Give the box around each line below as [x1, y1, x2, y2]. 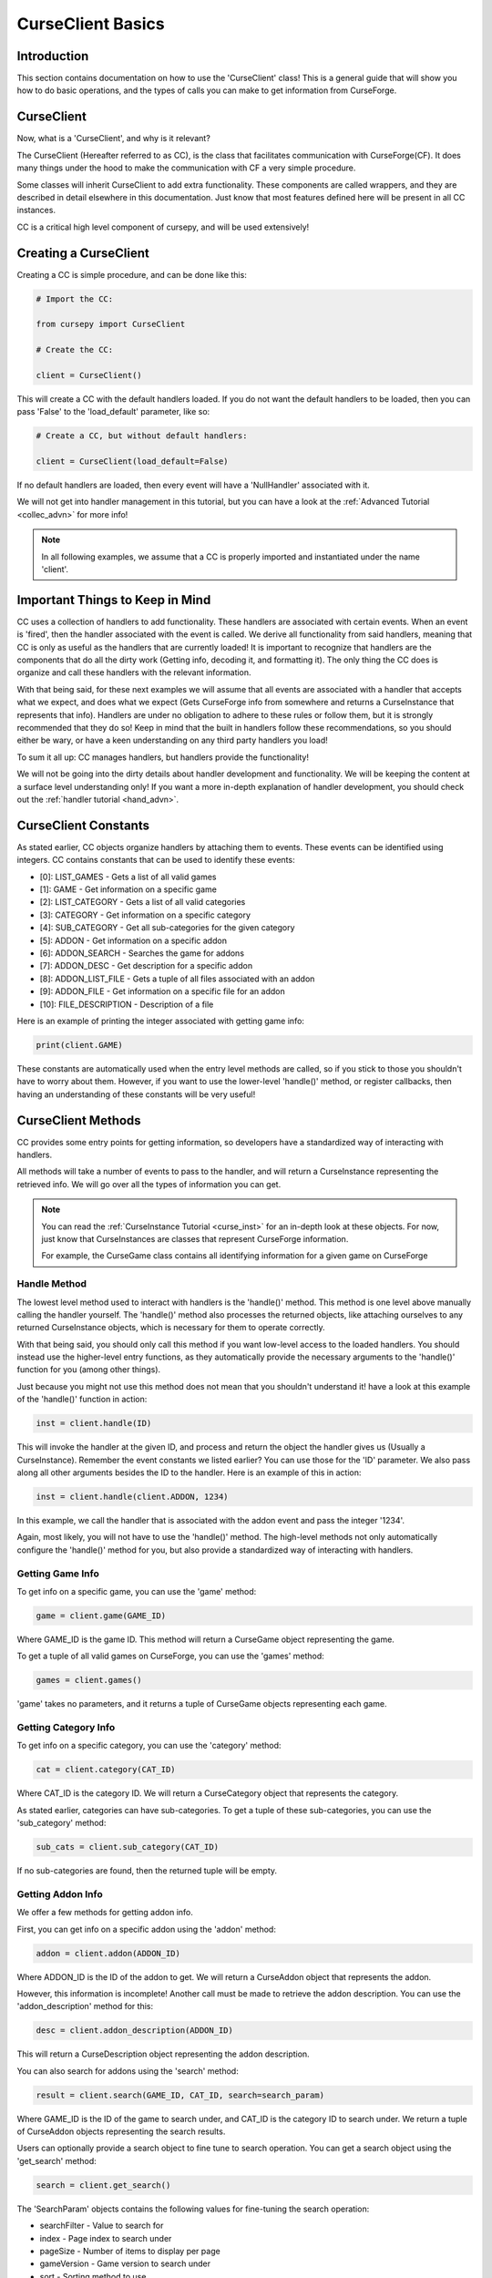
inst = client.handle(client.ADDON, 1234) [36, 1491, 229, 1502]
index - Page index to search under [39, 2232, 172, 2243]
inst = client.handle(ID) [36, 1418, 152, 1429]
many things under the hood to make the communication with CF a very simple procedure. [16, 162, 356, 173]
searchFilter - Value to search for [39, 2220, 164, 2232]
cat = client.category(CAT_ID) [36, 1764, 177, 1775]
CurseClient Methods [16, 1113, 141, 1128]
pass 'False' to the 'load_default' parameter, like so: [16, 406, 210, 417]
